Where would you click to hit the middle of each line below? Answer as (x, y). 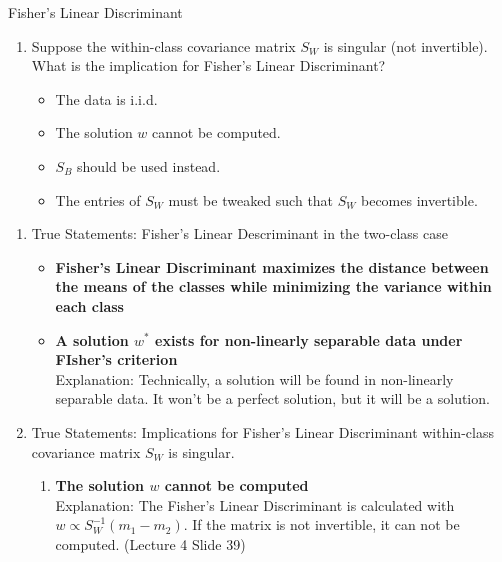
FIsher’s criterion (116, 359)
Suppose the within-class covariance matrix (163, 45)
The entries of (98, 199)
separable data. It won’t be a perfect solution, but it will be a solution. (272, 398)
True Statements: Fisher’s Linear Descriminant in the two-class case (239, 233)
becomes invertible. (419, 199)
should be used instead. (149, 165)
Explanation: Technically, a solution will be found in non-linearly (254, 378)
